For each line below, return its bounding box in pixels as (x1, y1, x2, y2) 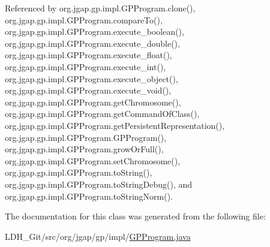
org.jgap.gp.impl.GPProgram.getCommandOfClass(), (5, 107, 200, 120)
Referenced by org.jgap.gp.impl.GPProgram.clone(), (5, 2, 196, 14)
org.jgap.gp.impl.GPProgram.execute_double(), (5, 37, 180, 49)
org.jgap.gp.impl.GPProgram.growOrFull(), (5, 143, 164, 155)
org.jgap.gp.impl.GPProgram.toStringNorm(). (5, 189, 173, 202)
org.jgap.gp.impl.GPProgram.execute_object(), (5, 72, 178, 85)
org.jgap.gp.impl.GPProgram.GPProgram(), (5, 131, 167, 143)
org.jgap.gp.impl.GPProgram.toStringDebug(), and (5, 177, 193, 190)
